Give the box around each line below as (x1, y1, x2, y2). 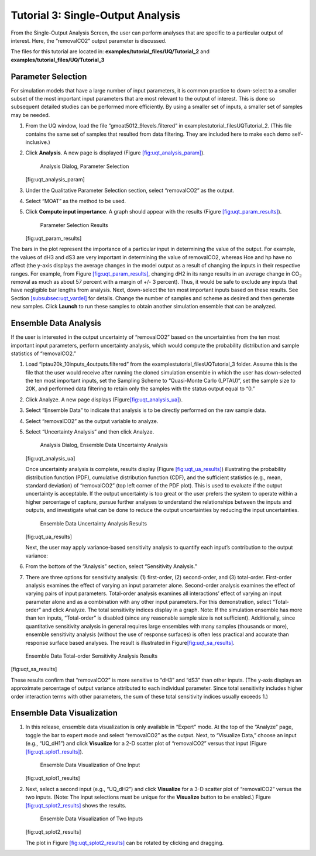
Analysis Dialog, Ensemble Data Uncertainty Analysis (40, 442, 168, 449)
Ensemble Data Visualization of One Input (40, 761, 140, 769)
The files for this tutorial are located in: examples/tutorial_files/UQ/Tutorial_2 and (11, 48, 210, 55)
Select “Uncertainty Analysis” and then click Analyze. (25, 428, 154, 435)
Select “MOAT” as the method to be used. (25, 197, 126, 204)
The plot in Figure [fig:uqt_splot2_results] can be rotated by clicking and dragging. (25, 839, 224, 846)
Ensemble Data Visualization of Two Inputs (40, 815, 143, 822)
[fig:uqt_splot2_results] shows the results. (25, 802, 127, 809)
